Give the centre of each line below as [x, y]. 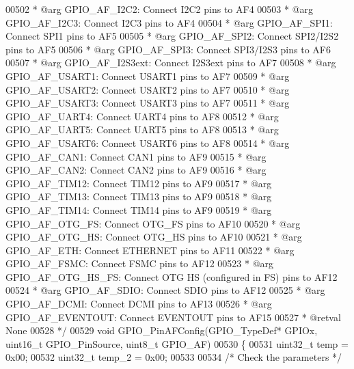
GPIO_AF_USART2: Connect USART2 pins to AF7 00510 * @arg [148, 89]
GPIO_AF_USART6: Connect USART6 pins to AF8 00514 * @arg [148, 142]
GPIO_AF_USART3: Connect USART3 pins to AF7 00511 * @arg [148, 103]
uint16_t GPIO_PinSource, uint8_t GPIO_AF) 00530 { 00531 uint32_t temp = [177, 343]
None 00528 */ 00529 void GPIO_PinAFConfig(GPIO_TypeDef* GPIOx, [162, 330]
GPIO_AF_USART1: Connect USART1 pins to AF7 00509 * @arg [148, 76]
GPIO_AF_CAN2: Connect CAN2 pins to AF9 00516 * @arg [136, 170]
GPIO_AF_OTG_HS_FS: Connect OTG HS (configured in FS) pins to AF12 [172, 276]
